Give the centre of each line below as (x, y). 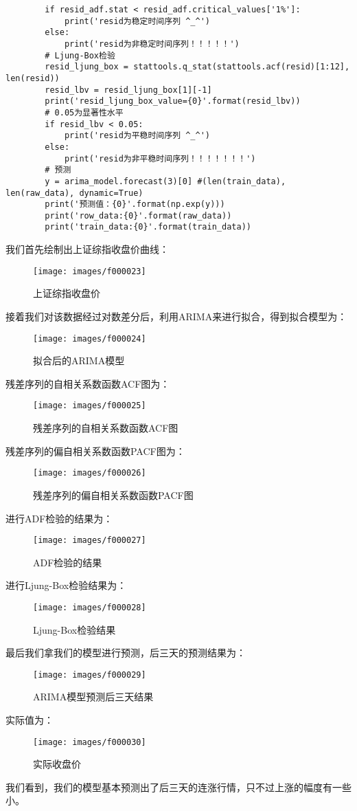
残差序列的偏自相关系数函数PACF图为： (95, 451)
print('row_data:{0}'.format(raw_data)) (138, 215)
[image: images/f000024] (90, 338)
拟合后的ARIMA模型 (79, 360)
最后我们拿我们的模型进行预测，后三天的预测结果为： (126, 653)
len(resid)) (33, 78)
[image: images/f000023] (90, 271)
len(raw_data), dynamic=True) (74, 193)
